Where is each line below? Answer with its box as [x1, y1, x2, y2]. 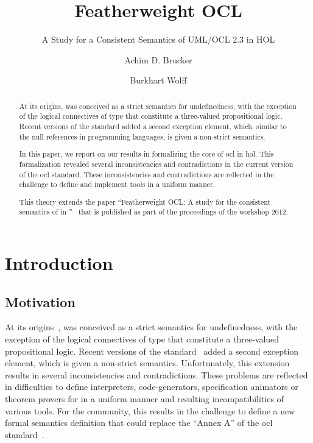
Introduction [5, 250, 113, 275]
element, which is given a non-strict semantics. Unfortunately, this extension [5, 356, 290, 369]
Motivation [5, 292, 76, 311]
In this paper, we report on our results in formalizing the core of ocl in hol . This [19, 149, 274, 159]
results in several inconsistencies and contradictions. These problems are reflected [5, 368, 308, 381]
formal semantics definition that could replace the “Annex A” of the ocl [5, 416, 273, 429]
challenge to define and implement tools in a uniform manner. [19, 179, 215, 190]
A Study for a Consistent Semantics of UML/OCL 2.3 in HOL [41, 33, 275, 46]
